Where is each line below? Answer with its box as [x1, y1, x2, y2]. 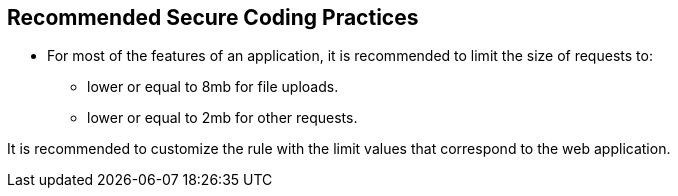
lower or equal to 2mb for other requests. [87, 109, 358, 127]
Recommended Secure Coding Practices [7, 5, 419, 30]
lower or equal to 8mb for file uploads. [87, 78, 339, 96]
